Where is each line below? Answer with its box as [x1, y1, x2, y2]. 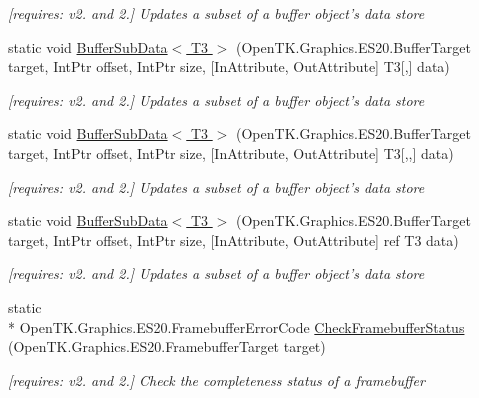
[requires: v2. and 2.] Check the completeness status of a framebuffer [8, 369, 425, 390]
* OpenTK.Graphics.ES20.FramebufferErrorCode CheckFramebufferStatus [8, 316, 465, 337]
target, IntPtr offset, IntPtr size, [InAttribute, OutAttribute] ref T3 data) [8, 229, 459, 250]
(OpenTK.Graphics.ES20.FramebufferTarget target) [8, 336, 326, 357]
